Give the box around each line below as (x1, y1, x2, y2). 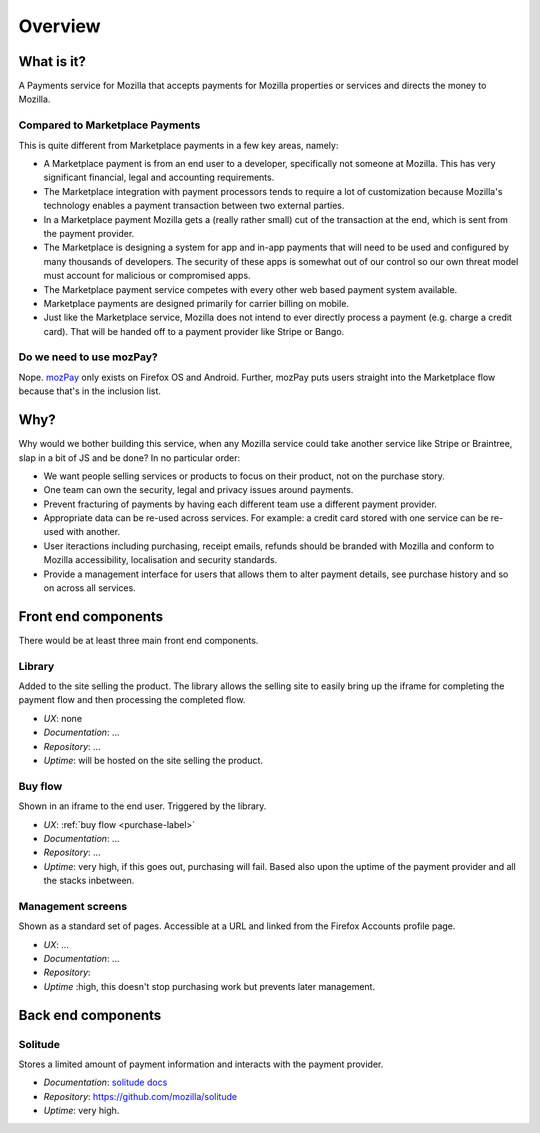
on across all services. (43, 582, 137, 594)
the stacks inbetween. (43, 875, 135, 887)
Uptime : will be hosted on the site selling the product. (43, 755, 264, 767)
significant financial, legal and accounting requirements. (43, 171, 275, 184)
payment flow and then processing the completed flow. (18, 694, 246, 706)
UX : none (43, 712, 83, 724)
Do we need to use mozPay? (18, 350, 159, 364)
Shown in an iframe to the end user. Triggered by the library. (18, 800, 267, 812)
